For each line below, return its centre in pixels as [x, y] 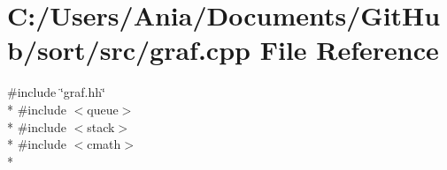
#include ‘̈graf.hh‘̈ [56, 92]
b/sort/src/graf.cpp [129, 50]
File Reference [349, 50]
